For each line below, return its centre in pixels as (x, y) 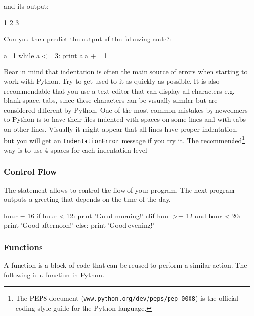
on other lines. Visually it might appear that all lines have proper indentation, (121, 128)
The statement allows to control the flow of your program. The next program (119, 189)
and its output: (26, 6)
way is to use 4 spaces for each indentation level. (76, 149)
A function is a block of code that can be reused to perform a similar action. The (126, 265)
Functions (23, 247)
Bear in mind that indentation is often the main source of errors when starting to (126, 71)
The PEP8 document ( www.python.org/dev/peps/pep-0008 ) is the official (127, 298)
